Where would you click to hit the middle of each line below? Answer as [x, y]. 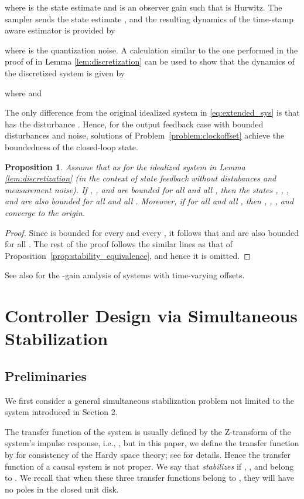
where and [23, 92]
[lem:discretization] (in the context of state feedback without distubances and [141, 178]
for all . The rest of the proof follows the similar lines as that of [119, 244]
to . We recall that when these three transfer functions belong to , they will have [149, 478]
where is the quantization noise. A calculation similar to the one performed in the [151, 50]
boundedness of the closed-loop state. [71, 146]
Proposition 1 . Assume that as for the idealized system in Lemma [125, 166]
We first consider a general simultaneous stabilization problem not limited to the [150, 400]
